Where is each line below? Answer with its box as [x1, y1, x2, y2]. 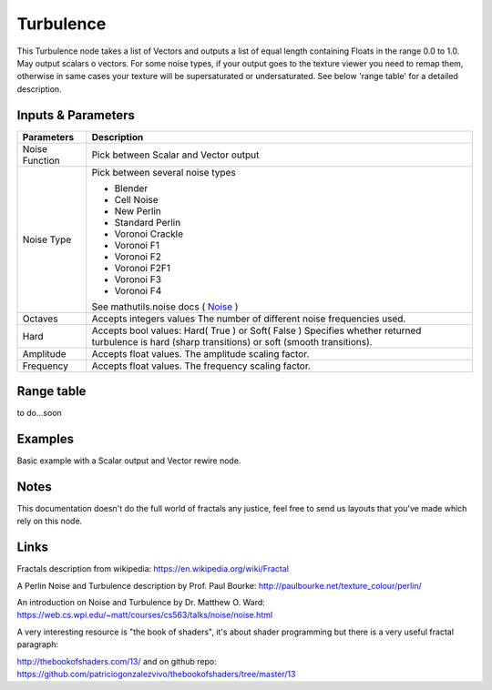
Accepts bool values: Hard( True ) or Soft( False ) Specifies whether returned [91, 324, 422, 337]
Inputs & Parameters [16, 107, 136, 123]
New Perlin [114, 205, 161, 218]
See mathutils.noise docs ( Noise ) [91, 300, 239, 313]
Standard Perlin [114, 216, 181, 228]
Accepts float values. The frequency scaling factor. [91, 360, 312, 372]
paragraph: [16, 639, 59, 650]
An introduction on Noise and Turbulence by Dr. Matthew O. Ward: [16, 597, 266, 608]
